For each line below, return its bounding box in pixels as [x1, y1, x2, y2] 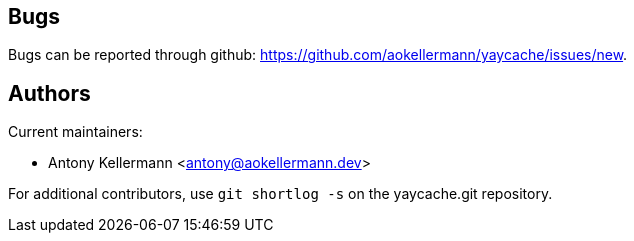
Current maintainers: [8, 123, 143, 141]
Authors [8, 80, 91, 106]
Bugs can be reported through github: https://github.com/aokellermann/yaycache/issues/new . [8, 46, 628, 64]
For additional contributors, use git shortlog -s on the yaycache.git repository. [8, 185, 553, 203]
